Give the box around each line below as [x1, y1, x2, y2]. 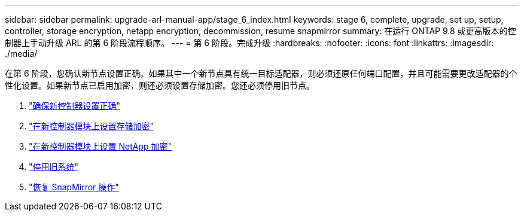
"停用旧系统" [29, 162, 79, 172]
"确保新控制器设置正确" [29, 101, 121, 111]
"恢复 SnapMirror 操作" [29, 182, 119, 192]
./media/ [5, 48, 38, 59]
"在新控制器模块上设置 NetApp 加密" [29, 141, 172, 151]
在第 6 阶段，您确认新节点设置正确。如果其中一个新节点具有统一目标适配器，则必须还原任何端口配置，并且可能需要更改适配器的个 [5, 68, 517, 78]
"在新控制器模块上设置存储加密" [29, 121, 154, 131]
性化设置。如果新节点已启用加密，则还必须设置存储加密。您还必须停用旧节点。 [5, 80, 315, 90]
